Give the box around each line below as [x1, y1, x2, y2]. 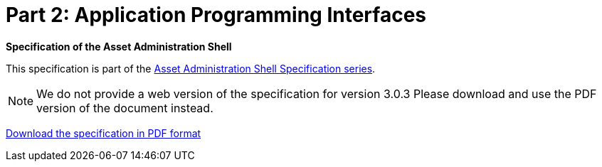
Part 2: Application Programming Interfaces [6, 3, 426, 27]
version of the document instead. [36, 100, 213, 115]
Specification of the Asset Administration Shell [6, 40, 232, 53]
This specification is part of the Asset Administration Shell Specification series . [6, 62, 376, 75]
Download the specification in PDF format [6, 126, 201, 139]
